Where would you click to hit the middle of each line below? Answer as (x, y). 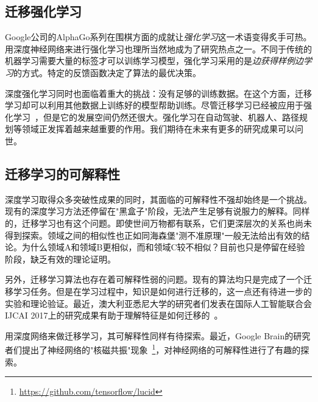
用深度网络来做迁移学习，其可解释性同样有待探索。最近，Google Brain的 (149, 335)
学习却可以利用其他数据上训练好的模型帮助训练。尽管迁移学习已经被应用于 (154, 105)
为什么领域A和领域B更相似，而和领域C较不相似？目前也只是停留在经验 (163, 247)
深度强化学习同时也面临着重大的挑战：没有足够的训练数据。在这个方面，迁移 (158, 93)
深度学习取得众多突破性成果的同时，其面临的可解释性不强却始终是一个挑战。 (158, 199)
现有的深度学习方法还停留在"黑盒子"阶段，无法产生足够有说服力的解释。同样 (157, 211)
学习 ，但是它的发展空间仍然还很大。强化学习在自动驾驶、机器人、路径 (156, 117)
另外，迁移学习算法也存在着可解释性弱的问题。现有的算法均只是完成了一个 (154, 279)
